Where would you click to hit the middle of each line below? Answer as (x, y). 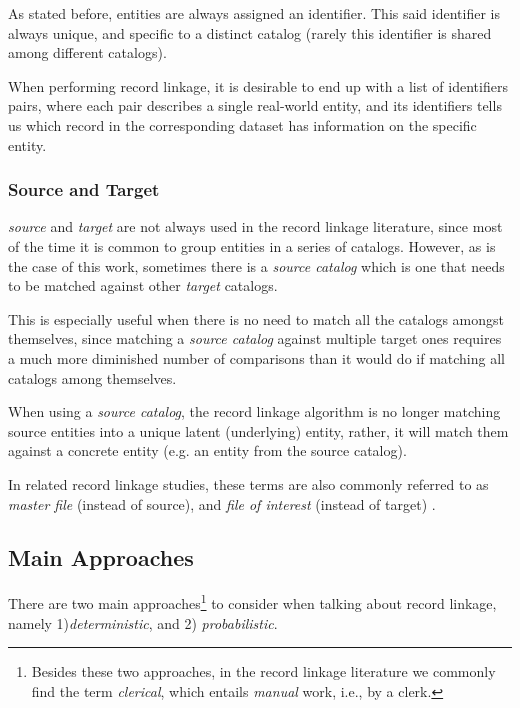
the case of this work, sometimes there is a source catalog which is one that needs (256, 265)
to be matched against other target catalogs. (143, 285)
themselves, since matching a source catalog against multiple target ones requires (255, 338)
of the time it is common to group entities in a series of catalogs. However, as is (252, 245)
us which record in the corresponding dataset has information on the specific (242, 124)
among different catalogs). (87, 52)
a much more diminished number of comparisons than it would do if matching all (256, 357)
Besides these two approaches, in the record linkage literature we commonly (263, 671)
